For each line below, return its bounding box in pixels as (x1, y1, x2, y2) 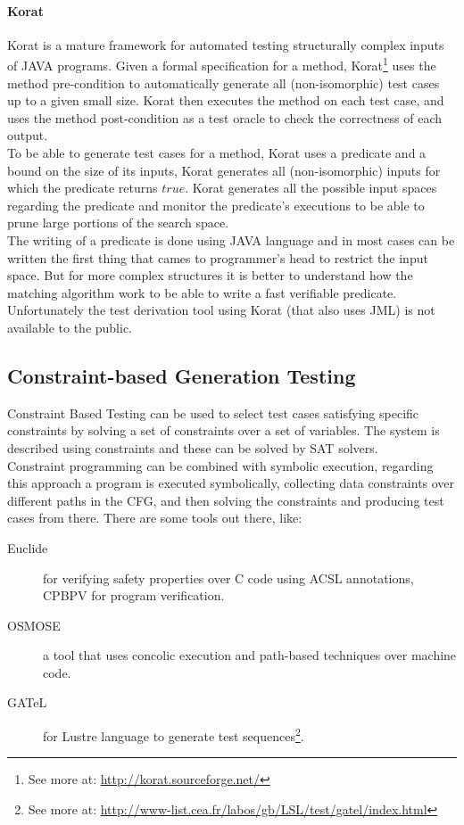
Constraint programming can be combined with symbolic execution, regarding (7, 456, 434, 474)
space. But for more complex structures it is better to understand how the (7, 266, 413, 285)
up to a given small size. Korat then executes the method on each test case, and (7, 91, 444, 110)
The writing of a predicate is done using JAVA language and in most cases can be (7, 230, 455, 249)
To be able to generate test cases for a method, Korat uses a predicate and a (7, 144, 427, 162)
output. (7, 126, 48, 144)
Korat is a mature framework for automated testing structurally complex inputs (7, 35, 444, 54)
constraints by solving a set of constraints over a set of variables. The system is (7, 421, 440, 440)
